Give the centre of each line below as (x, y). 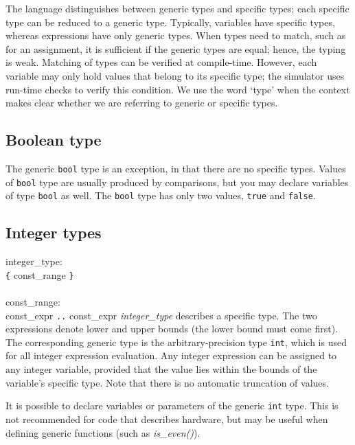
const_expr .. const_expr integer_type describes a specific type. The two (161, 315)
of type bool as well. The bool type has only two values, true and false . (161, 195)
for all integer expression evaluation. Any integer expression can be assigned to (171, 355)
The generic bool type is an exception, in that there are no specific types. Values (176, 168)
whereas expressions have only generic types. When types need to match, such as (176, 35)
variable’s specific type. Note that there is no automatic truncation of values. (167, 382)
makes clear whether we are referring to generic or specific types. (142, 103)
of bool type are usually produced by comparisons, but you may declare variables (177, 182)
